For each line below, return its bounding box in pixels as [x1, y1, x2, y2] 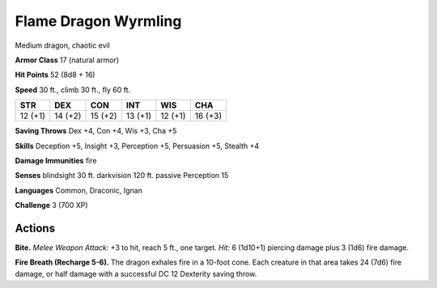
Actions [15, 221, 56, 235]
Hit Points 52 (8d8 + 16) [15, 70, 95, 80]
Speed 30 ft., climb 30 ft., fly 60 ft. [15, 85, 131, 95]
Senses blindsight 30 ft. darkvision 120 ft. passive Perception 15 [15, 171, 229, 180]
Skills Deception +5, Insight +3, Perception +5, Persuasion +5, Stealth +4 [15, 141, 259, 150]
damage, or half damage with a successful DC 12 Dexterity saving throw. [15, 269, 257, 278]
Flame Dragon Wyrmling [15, 12, 182, 30]
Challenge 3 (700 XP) [15, 201, 88, 210]
